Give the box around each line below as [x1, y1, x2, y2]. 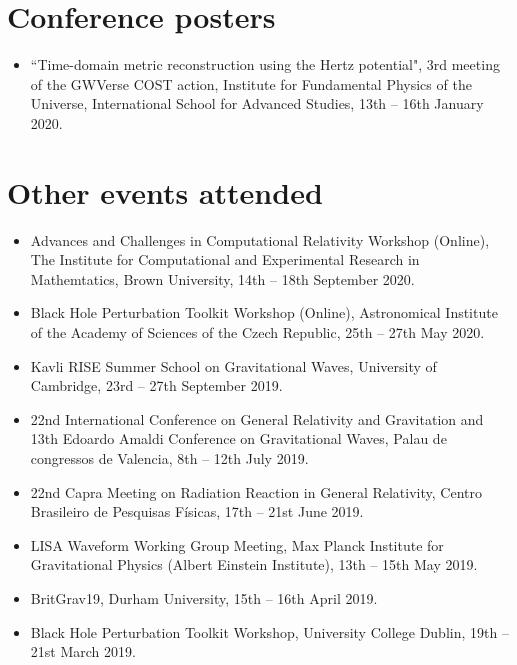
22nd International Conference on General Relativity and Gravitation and [30, 408, 484, 429]
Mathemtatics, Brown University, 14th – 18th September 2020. [30, 268, 415, 289]
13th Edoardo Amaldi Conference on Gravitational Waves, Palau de [30, 428, 447, 449]
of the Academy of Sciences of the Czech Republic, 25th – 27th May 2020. [30, 322, 485, 342]
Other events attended [7, 171, 323, 212]
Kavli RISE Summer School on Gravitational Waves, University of [30, 355, 437, 376]
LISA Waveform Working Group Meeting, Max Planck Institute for [30, 534, 444, 555]
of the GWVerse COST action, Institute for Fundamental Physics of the [30, 73, 472, 94]
